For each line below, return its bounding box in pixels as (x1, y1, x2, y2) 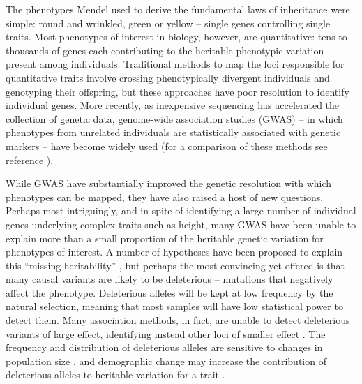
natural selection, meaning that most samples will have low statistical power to (6, 299, 343, 313)
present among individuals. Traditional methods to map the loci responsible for (6, 57, 345, 71)
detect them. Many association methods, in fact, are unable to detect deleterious (6, 313, 350, 327)
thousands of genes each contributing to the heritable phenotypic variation (6, 43, 324, 57)
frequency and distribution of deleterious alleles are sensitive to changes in (6, 340, 323, 355)
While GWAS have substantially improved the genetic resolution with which (6, 176, 332, 191)
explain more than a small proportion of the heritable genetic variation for (6, 230, 324, 245)
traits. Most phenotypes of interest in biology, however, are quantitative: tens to (6, 29, 347, 44)
